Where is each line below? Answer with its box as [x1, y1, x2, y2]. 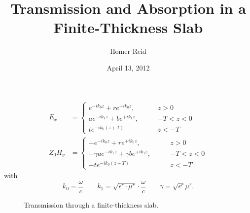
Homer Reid [110, 46, 146, 56]
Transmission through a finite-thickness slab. [24, 199, 159, 210]
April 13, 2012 [107, 62, 150, 72]
